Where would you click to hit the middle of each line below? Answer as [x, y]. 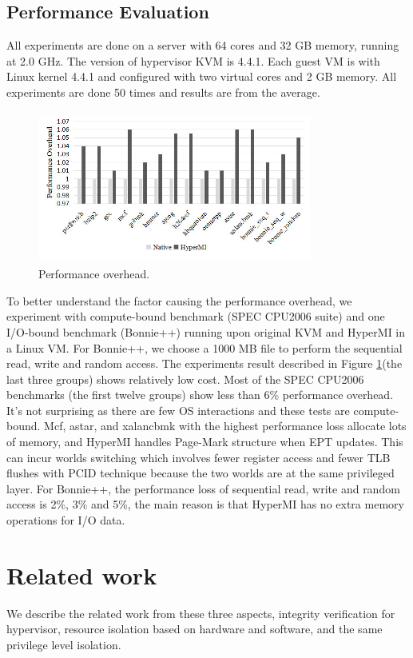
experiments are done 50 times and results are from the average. [163, 92]
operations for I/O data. [66, 520]
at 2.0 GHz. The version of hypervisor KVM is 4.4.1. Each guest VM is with [193, 60]
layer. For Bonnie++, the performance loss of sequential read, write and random [203, 488]
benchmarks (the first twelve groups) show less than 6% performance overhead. [200, 395]
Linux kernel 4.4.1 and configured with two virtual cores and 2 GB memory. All [202, 76]
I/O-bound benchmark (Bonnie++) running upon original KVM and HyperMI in [206, 331]
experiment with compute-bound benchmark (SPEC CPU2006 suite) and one [196, 316]
